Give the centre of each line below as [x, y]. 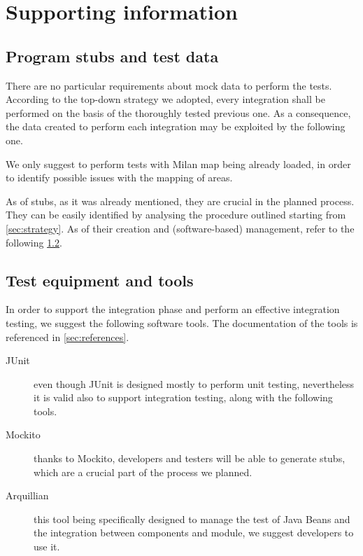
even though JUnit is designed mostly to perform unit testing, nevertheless [194, 383]
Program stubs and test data [112, 56]
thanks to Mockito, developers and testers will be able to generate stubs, [190, 458]
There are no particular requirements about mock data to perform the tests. [169, 85]
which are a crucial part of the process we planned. [143, 472]
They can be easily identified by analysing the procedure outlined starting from [176, 215]
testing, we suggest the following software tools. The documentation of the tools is [182, 322]
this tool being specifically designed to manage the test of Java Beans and [192, 519]
